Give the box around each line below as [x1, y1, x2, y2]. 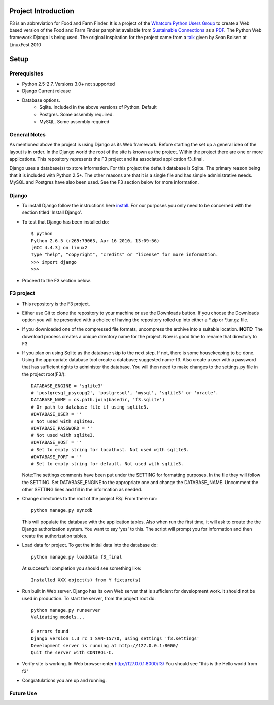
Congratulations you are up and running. [22, 677, 107, 684]
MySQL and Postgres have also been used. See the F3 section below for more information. [9, 179, 199, 185]
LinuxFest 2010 [9, 41, 42, 48]
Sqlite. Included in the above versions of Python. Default [39, 104, 157, 110]
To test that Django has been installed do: [22, 218, 109, 225]
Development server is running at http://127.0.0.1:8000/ [31, 643, 179, 648]
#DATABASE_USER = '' [31, 411, 82, 417]
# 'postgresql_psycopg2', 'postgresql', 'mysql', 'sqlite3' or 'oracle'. [31, 390, 219, 395]
